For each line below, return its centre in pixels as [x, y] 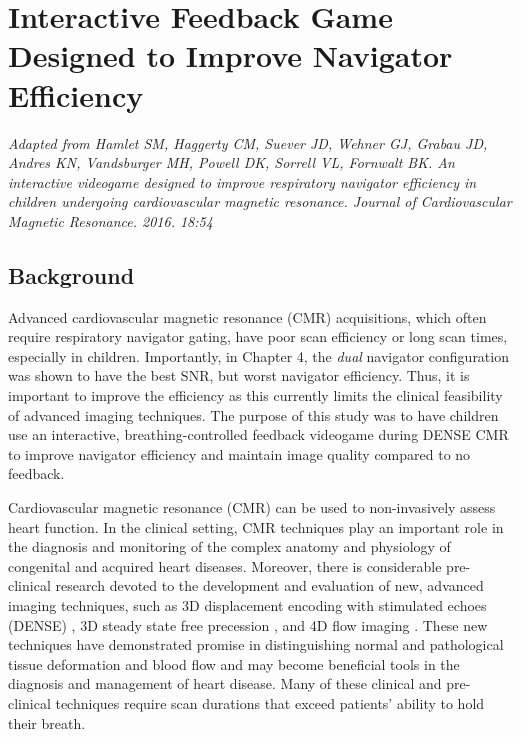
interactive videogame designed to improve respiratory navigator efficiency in [242, 181]
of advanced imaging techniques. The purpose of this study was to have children [253, 414]
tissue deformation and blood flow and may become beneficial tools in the [234, 663]
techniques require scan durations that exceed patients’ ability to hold [270, 702]
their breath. [47, 722]
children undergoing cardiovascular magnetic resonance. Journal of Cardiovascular [260, 201]
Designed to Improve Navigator [230, 55]
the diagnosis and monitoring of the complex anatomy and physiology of [229, 546]
